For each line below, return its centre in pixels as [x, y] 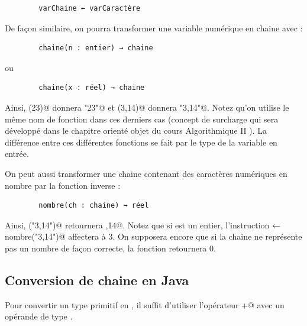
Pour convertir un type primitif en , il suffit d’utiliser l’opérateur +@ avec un [145, 304]
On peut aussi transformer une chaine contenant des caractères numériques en [146, 173]
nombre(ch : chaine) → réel [94, 206]
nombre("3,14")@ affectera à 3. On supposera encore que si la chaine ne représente [153, 236]
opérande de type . [39, 316]
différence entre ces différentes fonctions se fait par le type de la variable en [141, 142]
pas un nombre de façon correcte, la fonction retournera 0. [110, 248]
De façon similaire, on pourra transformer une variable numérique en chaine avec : [154, 28]
